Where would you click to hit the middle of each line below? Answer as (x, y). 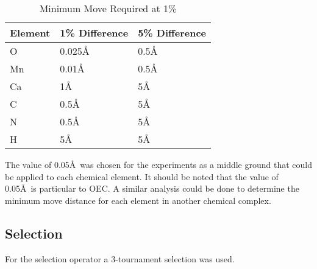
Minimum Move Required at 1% (108, 8)
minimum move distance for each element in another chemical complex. (138, 200)
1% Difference (94, 33)
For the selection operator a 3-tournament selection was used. (120, 258)
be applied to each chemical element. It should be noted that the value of (142, 176)
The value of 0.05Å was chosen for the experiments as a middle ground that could (159, 164)
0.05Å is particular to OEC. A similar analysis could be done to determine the (152, 188)
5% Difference (172, 33)
